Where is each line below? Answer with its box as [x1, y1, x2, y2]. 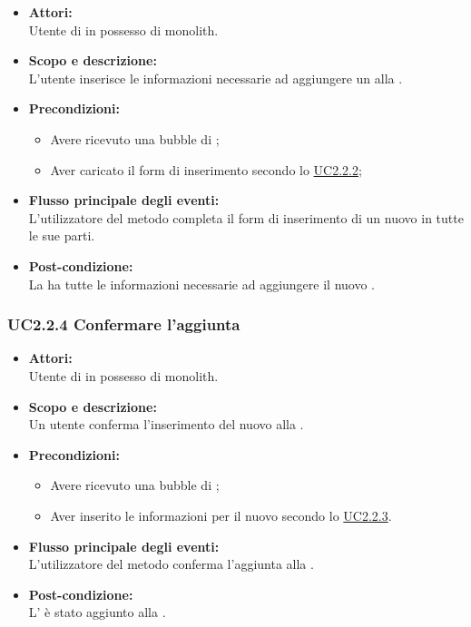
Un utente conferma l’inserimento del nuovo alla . [28, 415, 304, 434]
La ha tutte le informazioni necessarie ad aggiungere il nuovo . [28, 274, 375, 293]
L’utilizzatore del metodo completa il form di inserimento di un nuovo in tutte [28, 208, 464, 227]
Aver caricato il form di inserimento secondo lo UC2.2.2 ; [50, 160, 362, 179]
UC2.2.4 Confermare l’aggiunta [7, 313, 240, 336]
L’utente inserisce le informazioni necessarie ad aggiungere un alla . [28, 68, 403, 87]
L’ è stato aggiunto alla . [28, 603, 166, 622]
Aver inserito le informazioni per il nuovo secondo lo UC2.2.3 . [50, 505, 392, 524]
